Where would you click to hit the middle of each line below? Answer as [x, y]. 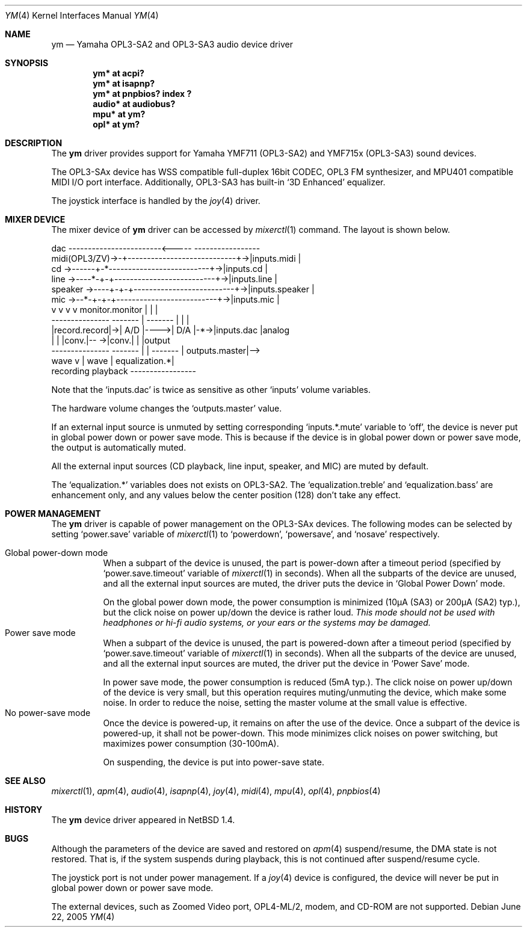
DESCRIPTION [34, 143]
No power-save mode [48, 713]
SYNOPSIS [27, 63]
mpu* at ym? [119, 114]
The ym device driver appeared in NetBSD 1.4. [143, 820]
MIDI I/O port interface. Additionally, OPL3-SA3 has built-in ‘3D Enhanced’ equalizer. [218, 182]
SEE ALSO [25, 781]
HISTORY [24, 810]
